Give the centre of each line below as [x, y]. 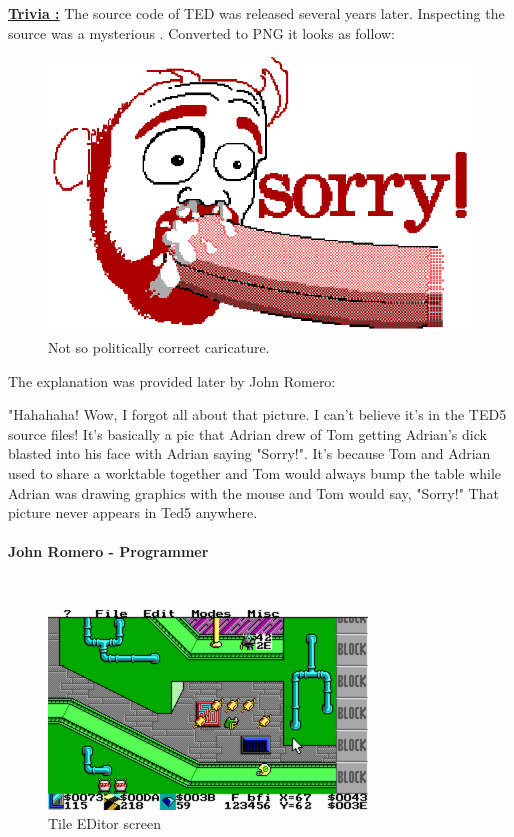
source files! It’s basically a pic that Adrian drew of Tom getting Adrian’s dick [247, 433]
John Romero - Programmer [108, 551]
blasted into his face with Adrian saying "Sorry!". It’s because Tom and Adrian [249, 453]
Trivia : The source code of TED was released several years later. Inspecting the [256, 13]
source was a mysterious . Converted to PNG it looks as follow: [201, 32]
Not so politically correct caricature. [159, 347]
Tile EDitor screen [104, 823]
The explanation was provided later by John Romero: [172, 380]
